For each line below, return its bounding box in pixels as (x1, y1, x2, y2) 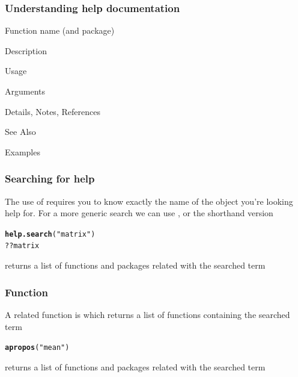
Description (5, 44, 47, 57)
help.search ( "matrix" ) (5, 229, 96, 238)
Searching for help (5, 171, 95, 186)
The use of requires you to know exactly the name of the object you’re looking (5, 195, 293, 207)
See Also (5, 125, 36, 138)
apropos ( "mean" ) (5, 343, 70, 352)
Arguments (5, 85, 46, 97)
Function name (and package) (5, 24, 115, 37)
